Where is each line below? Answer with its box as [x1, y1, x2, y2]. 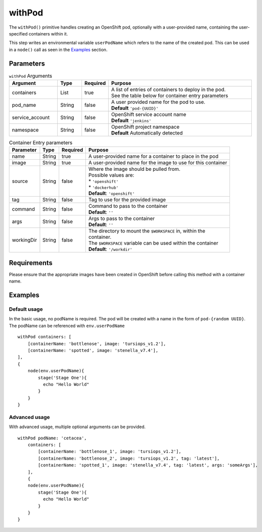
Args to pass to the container [88, 215, 155, 222]
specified [9, 31, 28, 36]
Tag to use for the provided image [88, 197, 166, 203]
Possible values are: [88, 172, 134, 179]
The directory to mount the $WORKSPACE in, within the [88, 228, 206, 234]
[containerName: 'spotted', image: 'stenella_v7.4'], [27, 348, 159, 353]
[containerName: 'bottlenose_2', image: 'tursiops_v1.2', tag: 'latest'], [38, 455, 220, 461]
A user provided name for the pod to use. [111, 99, 206, 105]
